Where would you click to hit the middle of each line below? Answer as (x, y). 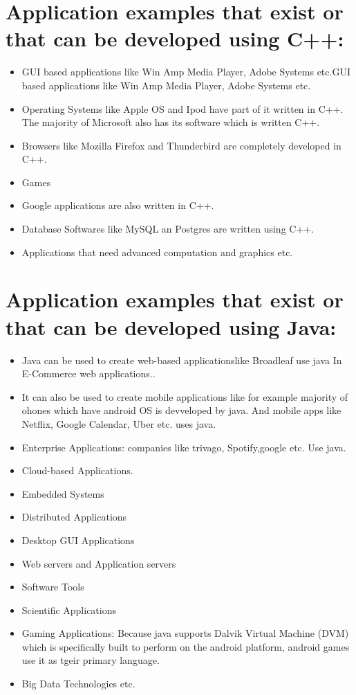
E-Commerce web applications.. (88, 373)
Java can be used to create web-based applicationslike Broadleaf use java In (182, 360)
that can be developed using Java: (171, 326)
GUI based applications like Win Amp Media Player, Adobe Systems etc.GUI (186, 72)
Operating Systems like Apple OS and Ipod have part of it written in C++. (182, 108)
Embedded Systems (63, 493)
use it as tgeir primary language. (91, 660)
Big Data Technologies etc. (78, 684)
